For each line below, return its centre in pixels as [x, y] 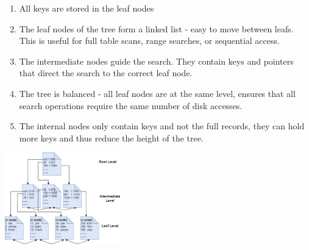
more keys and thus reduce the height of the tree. [111, 137]
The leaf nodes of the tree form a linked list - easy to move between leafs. [156, 28]
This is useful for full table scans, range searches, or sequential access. [149, 41]
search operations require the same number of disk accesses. [131, 105]
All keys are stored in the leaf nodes [87, 8]
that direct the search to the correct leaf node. [106, 73]
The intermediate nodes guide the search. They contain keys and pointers [156, 61]
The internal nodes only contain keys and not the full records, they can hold [162, 126]
